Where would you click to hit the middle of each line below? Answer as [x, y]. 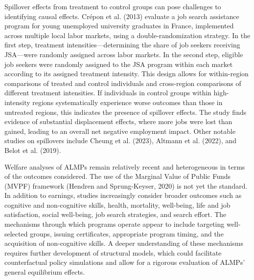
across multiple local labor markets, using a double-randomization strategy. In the [127, 35]
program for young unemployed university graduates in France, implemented [119, 26]
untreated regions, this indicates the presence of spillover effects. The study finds [126, 112]
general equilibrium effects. [45, 272]
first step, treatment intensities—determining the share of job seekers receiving [122, 45]
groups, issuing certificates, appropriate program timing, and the [127, 233]
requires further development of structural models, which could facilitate [113, 252]
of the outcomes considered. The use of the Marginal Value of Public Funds [118, 176]
